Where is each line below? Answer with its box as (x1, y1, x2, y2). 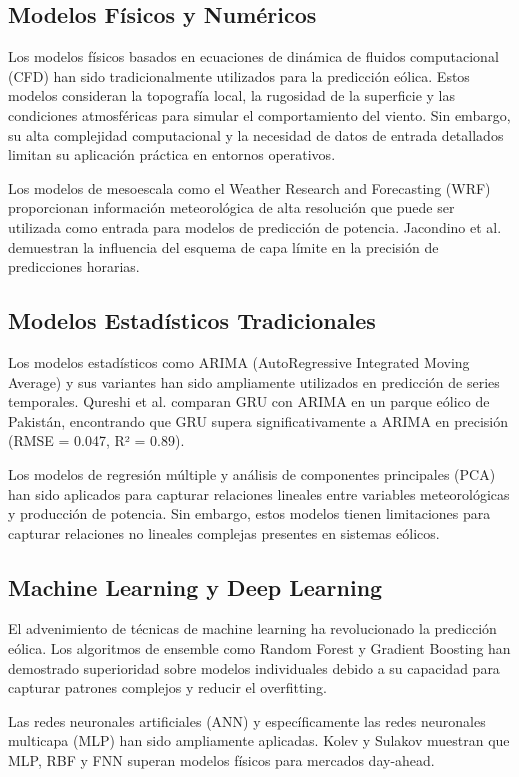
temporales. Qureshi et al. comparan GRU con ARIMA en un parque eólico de (8, 391, 490, 412)
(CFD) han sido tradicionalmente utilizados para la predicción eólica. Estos (8, 65, 470, 86)
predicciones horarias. (8, 256, 140, 277)
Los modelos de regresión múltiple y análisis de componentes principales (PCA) (8, 463, 496, 484)
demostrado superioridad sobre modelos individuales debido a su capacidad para (8, 657, 500, 678)
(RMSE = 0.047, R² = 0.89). (8, 430, 185, 451)
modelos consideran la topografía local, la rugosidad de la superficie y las (8, 85, 456, 106)
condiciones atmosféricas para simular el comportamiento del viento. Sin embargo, (8, 104, 511, 125)
